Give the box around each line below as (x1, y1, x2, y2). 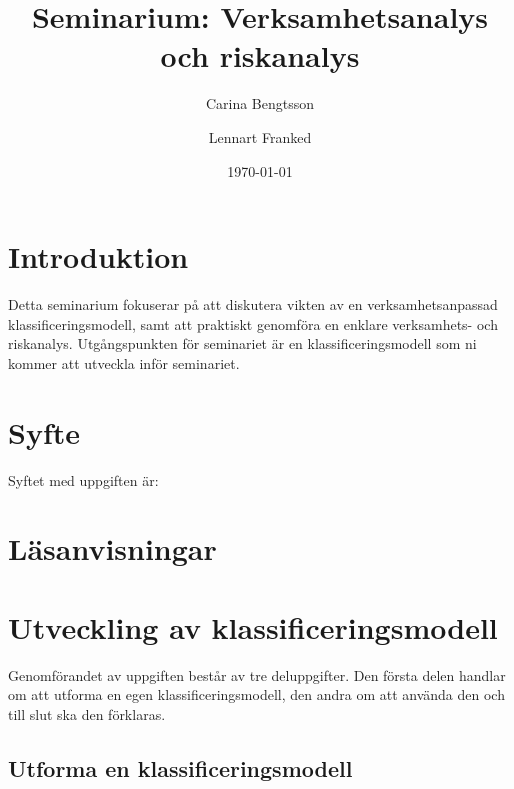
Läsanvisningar (8, 528, 217, 569)
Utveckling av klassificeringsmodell (8, 606, 498, 647)
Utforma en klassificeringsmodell (8, 752, 353, 783)
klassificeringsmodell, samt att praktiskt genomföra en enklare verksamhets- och (8, 313, 498, 334)
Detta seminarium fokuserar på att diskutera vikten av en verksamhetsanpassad (8, 294, 498, 315)
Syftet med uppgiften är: (8, 469, 159, 490)
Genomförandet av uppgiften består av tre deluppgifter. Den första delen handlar (8, 664, 506, 685)
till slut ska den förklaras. (8, 703, 166, 724)
